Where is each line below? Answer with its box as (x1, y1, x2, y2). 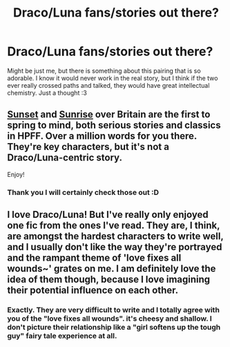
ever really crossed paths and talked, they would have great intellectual (7, 81, 210, 89)
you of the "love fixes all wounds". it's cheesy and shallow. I (7, 313, 212, 323)
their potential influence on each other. (7, 285, 178, 297)
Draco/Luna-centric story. (7, 152, 123, 164)
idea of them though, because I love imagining (7, 274, 211, 285)
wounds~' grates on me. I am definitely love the (7, 263, 216, 274)
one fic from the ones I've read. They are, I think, (7, 220, 220, 232)
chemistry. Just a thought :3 (7, 88, 88, 97)
